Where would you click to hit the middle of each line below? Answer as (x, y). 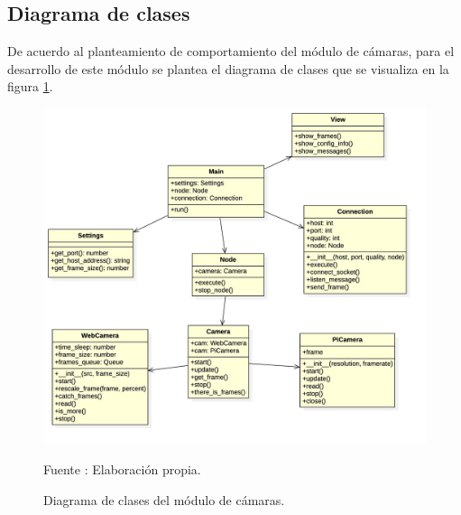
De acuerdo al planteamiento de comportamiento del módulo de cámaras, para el (231, 51)
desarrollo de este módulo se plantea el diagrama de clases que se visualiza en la (228, 68)
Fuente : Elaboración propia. (122, 469)
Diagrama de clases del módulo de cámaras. (164, 500)
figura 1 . (30, 86)
